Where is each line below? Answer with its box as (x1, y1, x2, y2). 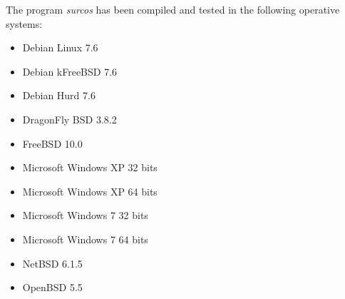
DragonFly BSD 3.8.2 (22, 111, 117, 126)
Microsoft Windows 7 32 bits (22, 208, 148, 223)
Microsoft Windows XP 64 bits (22, 183, 158, 198)
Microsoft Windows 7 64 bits (22, 231, 148, 246)
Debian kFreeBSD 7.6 (22, 64, 118, 78)
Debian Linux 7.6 (22, 40, 98, 55)
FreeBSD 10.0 (22, 136, 83, 151)
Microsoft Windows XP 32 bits (22, 160, 158, 175)
